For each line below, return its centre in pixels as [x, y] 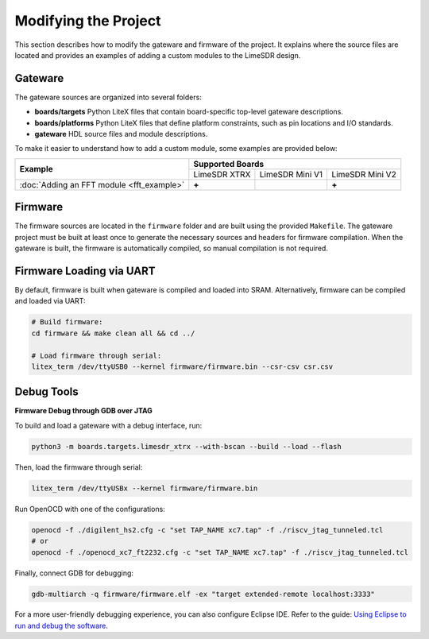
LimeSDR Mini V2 [364, 174]
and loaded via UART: [50, 301]
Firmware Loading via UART [85, 271]
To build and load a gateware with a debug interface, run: [108, 425]
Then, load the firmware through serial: [79, 467]
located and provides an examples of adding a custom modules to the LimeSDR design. [158, 55]
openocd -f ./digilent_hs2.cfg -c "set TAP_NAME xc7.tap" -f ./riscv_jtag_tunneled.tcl [207, 530]
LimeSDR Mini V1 [291, 174]
